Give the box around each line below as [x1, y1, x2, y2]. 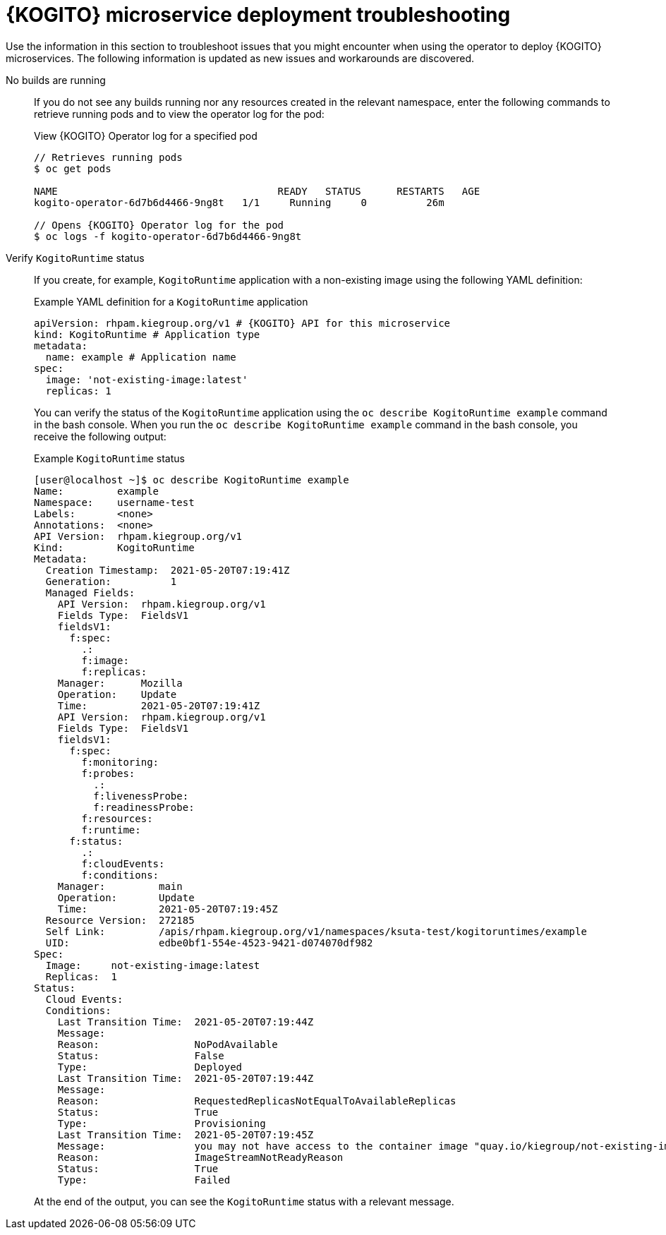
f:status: [69, 835, 123, 847]
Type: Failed [57, 1174, 231, 1186]
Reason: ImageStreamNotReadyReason [57, 1151, 344, 1163]
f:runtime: [81, 824, 141, 836]
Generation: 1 [45, 575, 177, 587]
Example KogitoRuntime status [34, 452, 185, 464]
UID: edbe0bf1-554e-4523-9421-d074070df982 [45, 936, 373, 948]
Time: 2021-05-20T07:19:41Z [57, 699, 260, 711]
